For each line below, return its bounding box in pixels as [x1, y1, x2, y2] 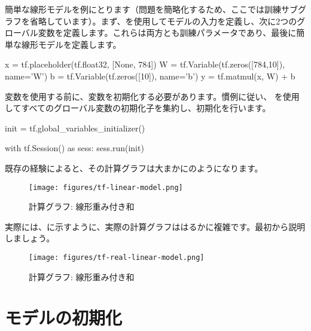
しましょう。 [5, 232, 55, 244]
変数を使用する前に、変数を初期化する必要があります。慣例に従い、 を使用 [5, 90, 300, 102]
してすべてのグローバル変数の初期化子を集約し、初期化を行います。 [5, 102, 271, 114]
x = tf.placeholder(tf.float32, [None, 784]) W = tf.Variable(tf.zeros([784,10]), [5, 58, 285, 71]
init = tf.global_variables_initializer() [5, 121, 145, 134]
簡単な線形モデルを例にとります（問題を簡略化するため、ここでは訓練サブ [5, 3, 298, 15]
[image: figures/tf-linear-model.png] [29, 183, 183, 192]
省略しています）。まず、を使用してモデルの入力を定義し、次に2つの [29, 14, 297, 27]
